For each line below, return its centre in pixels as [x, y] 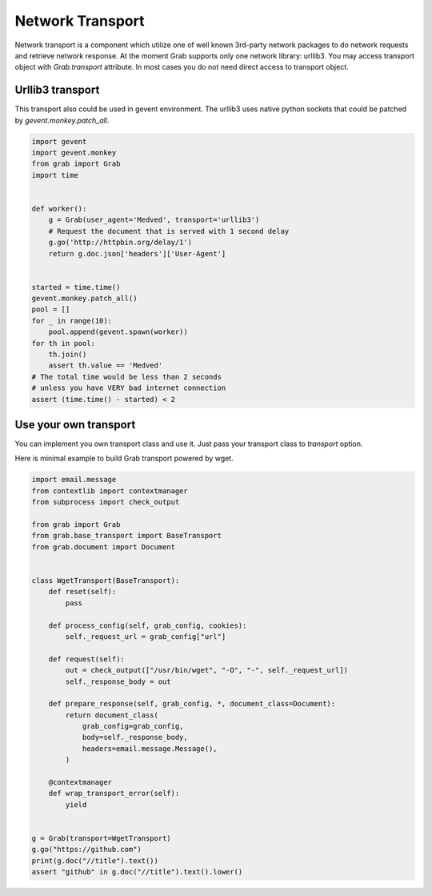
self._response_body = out [118, 681]
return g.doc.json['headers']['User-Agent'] [137, 253]
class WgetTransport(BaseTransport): [106, 580]
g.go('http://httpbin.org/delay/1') [120, 243]
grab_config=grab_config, [133, 726]
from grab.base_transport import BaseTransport [126, 536]
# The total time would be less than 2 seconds [126, 377]
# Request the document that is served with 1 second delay [169, 231]
